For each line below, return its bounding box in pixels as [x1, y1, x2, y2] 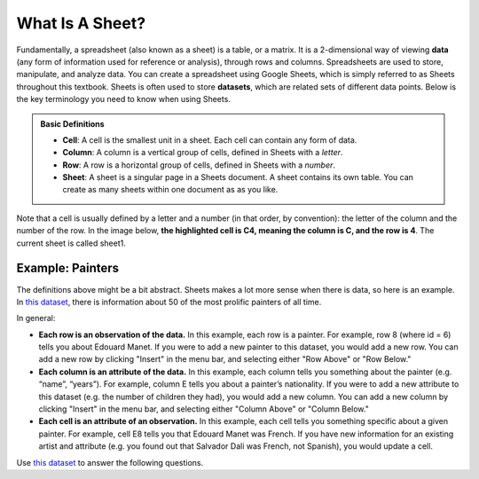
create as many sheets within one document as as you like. [62, 185, 279, 195]
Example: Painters [16, 261, 120, 276]
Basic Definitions [40, 118, 106, 129]
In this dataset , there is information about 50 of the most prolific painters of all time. [16, 296, 322, 307]
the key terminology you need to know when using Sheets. [16, 94, 231, 105]
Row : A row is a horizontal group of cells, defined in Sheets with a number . [62, 160, 336, 170]
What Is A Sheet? [16, 13, 146, 33]
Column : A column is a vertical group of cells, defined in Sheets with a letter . [62, 147, 343, 158]
